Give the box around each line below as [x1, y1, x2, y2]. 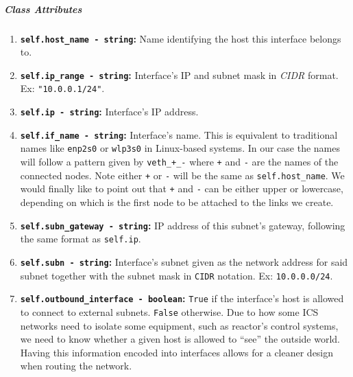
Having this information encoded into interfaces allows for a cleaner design [20, 345, 334, 359]
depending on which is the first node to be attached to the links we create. [20, 195, 334, 209]
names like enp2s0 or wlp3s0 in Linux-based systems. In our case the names [20, 141, 341, 155]
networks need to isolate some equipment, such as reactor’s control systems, [20, 318, 339, 332]
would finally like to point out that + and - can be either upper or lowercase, [20, 181, 343, 196]
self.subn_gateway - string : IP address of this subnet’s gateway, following [20, 218, 345, 232]
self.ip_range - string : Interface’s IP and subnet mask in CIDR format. [20, 67, 339, 82]
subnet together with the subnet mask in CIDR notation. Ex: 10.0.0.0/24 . [20, 268, 333, 282]
